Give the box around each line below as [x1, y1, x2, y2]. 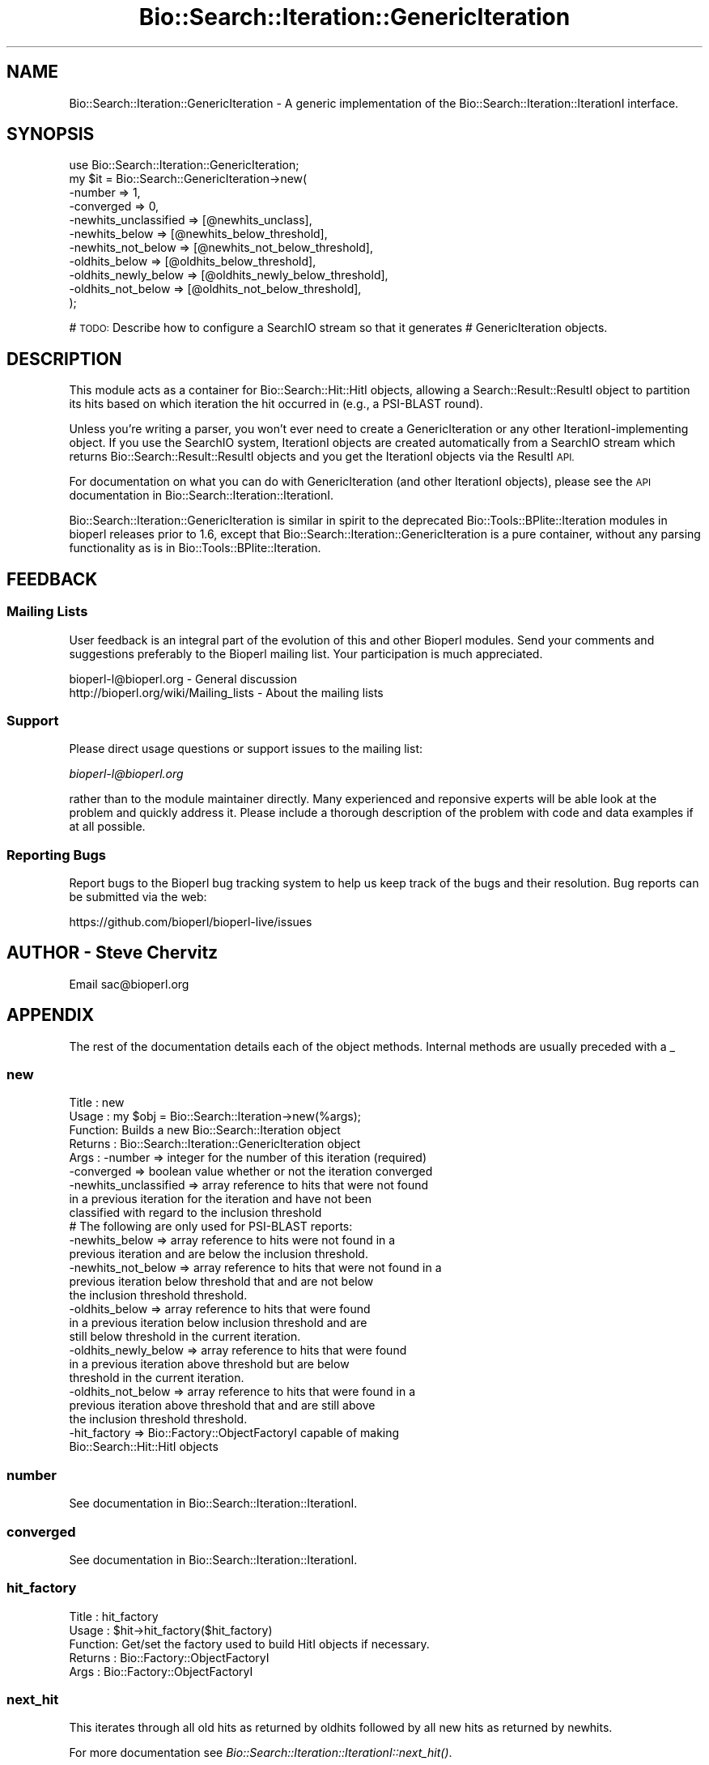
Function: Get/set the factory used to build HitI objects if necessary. [69, 1636, 430, 1651]
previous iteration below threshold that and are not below [69, 1274, 374, 1289]
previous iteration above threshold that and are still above [69, 1398, 376, 1413]
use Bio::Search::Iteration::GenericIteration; [69, 158, 299, 172]
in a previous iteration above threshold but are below [69, 1357, 350, 1372]
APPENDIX [6, 1005, 95, 1026]
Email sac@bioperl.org [69, 976, 189, 991]
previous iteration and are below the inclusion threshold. [69, 1247, 368, 1261]
